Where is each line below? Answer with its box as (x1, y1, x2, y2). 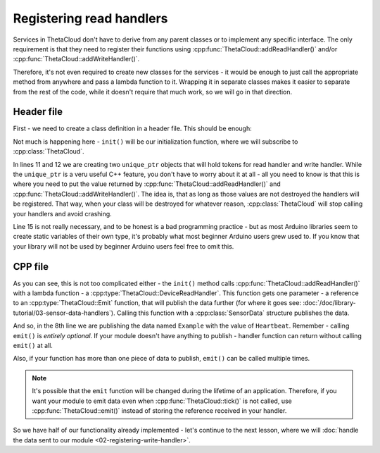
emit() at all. (13, 341, 53, 349)
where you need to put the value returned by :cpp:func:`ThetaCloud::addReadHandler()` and (13, 180, 281, 188)
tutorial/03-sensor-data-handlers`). (13, 309, 115, 317)
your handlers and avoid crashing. (13, 209, 112, 218)
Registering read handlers (13, 11, 168, 26)
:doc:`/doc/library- (303, 299, 356, 307)
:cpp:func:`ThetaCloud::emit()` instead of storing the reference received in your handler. (32, 406, 287, 415)
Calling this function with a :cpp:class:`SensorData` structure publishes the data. (116, 309, 350, 317)
